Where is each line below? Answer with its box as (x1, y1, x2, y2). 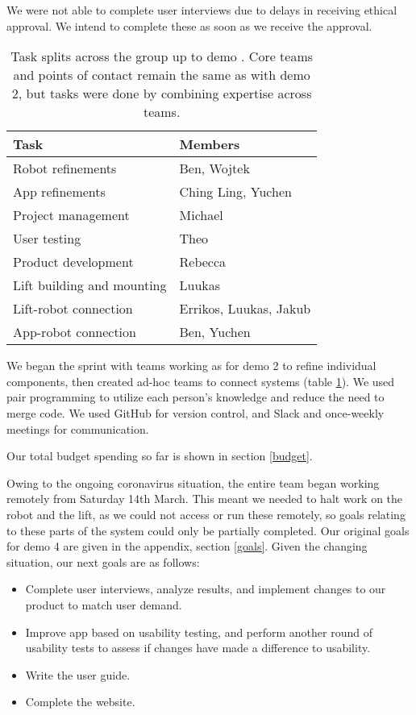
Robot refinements (13, 159, 117, 178)
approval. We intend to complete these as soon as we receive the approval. (6, 17, 372, 34)
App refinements (13, 182, 106, 202)
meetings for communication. (6, 420, 149, 437)
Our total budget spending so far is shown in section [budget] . (6, 447, 313, 464)
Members (179, 135, 240, 154)
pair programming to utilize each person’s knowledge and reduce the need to (6, 389, 385, 405)
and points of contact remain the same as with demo (13, 65, 310, 85)
